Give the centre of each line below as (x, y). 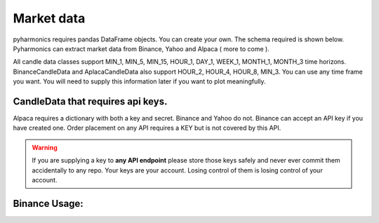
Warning (45, 147)
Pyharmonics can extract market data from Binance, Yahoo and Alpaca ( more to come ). (141, 48)
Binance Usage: (48, 203)
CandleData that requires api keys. (90, 101)
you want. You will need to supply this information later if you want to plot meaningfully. (139, 81)
